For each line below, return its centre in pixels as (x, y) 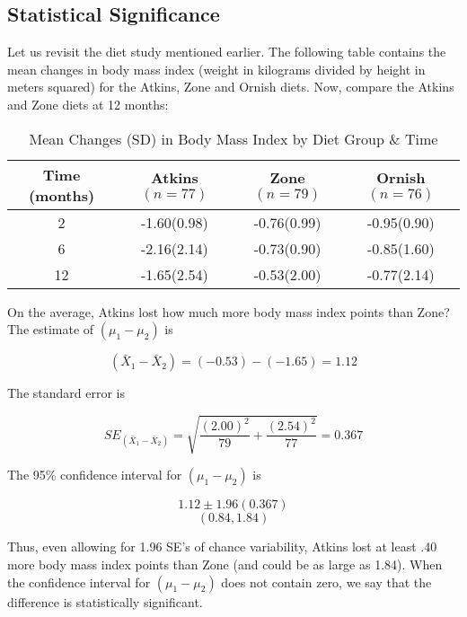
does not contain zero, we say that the (326, 582)
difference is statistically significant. (105, 601)
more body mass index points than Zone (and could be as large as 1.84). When (225, 564)
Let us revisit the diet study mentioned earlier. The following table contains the (227, 52)
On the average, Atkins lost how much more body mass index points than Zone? (229, 311)
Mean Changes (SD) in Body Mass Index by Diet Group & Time (233, 138)
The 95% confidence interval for (95, 475)
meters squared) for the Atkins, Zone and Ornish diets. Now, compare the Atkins (231, 87)
